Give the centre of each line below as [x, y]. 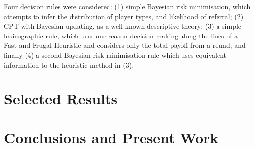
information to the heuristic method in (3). [69, 64]
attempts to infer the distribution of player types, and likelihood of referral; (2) [124, 16]
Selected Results [61, 98]
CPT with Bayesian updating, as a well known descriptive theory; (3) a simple [123, 26]
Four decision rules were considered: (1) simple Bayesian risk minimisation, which [127, 6]
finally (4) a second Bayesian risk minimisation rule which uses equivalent [115, 55]
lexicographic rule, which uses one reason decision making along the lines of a [121, 35]
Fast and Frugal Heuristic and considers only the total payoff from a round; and [125, 45]
